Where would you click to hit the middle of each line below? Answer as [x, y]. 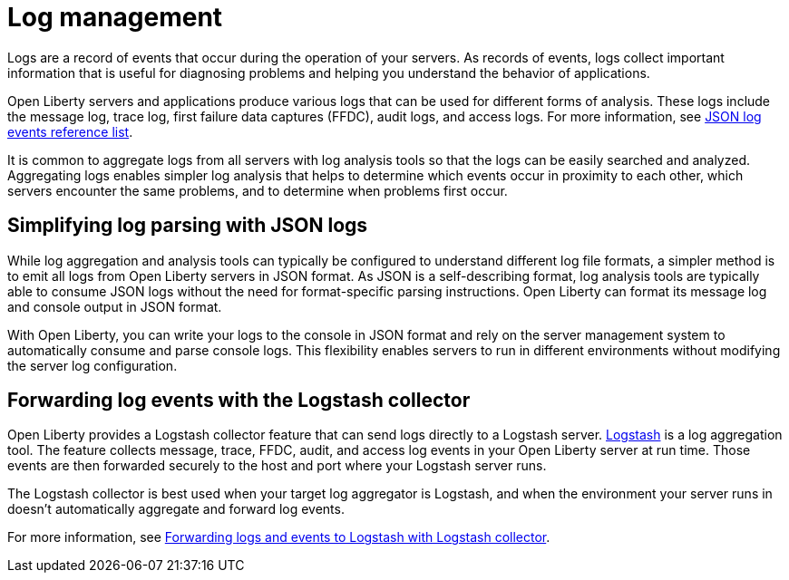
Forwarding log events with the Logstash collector [239, 401]
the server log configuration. [93, 365]
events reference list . [70, 131]
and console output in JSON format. [115, 306]
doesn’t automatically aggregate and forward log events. [176, 509]
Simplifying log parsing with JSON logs [188, 226]
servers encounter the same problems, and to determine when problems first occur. [258, 190]
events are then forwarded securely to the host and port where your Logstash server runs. [277, 466]
